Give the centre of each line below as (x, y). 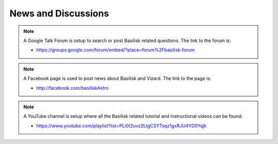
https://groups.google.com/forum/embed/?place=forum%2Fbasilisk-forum (116, 50)
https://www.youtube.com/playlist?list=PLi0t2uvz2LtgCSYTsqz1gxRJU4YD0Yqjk (121, 126)
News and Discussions (59, 13)
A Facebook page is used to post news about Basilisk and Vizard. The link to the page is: (117, 78)
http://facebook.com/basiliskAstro (73, 88)
